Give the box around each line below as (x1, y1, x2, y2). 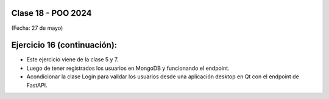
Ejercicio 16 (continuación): (11, 40, 118, 50)
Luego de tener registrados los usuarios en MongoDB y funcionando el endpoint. (26, 64, 230, 72)
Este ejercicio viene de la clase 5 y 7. (26, 56, 119, 63)
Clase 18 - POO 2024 (11, 8, 92, 18)
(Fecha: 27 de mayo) (11, 24, 63, 32)
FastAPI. (26, 81, 48, 89)
